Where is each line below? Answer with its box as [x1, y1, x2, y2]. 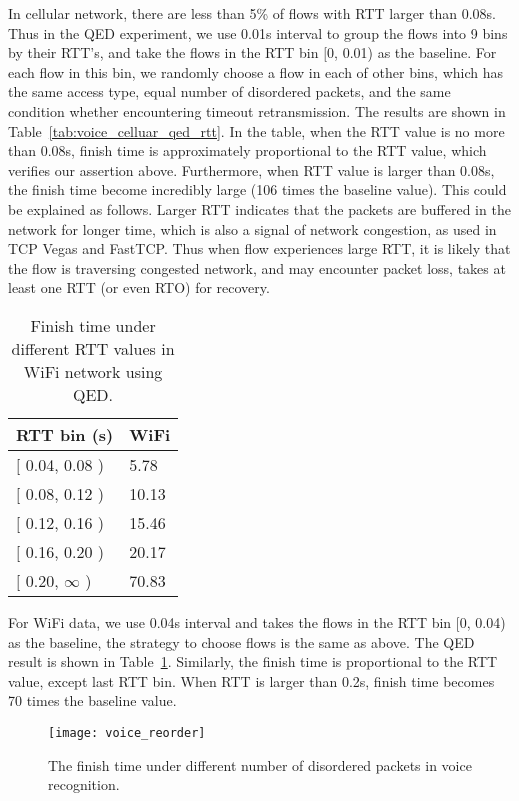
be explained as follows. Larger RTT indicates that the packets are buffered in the [8, 198, 511, 219]
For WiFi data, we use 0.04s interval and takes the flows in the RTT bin [8, 611, 452, 632]
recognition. [48, 774, 120, 795]
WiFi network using [23, 359, 163, 383]
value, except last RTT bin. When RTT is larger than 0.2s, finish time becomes [8, 670, 495, 691]
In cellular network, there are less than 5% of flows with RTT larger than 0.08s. [8, 3, 496, 23]
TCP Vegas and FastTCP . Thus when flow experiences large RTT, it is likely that [8, 238, 511, 259]
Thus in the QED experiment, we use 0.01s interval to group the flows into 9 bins [8, 22, 508, 43]
